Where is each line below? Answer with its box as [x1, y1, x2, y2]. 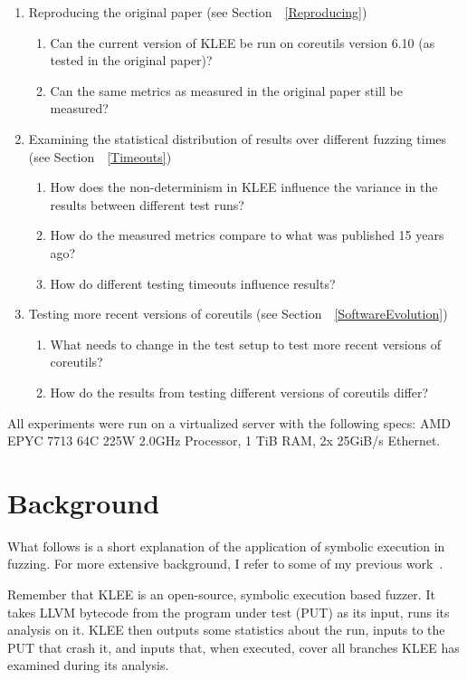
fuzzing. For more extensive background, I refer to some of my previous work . [7, 554, 443, 573]
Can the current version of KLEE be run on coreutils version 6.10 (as [50, 33, 435, 52]
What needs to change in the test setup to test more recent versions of [50, 334, 441, 353]
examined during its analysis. [7, 656, 169, 675]
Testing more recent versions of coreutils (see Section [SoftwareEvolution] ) [28, 304, 448, 323]
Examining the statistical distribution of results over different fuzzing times [28, 129, 447, 148]
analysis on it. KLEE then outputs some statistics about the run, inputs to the [7, 620, 445, 639]
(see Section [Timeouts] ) [28, 147, 172, 166]
